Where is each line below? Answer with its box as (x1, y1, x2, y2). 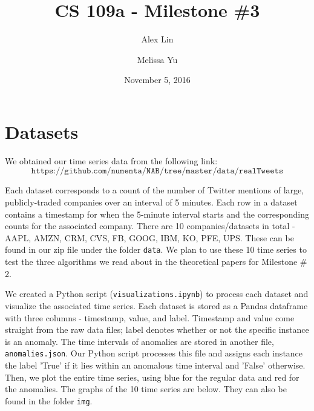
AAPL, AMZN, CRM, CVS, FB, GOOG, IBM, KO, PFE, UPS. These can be (5, 231, 294, 244)
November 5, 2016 (124, 73, 191, 86)
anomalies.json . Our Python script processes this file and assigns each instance (5, 347, 303, 359)
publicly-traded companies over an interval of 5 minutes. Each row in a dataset (5, 196, 298, 209)
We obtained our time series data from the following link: (5, 154, 218, 167)
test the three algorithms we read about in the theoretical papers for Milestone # (5, 255, 307, 268)
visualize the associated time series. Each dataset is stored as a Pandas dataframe (5, 299, 308, 312)
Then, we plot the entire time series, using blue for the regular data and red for (5, 370, 299, 383)
